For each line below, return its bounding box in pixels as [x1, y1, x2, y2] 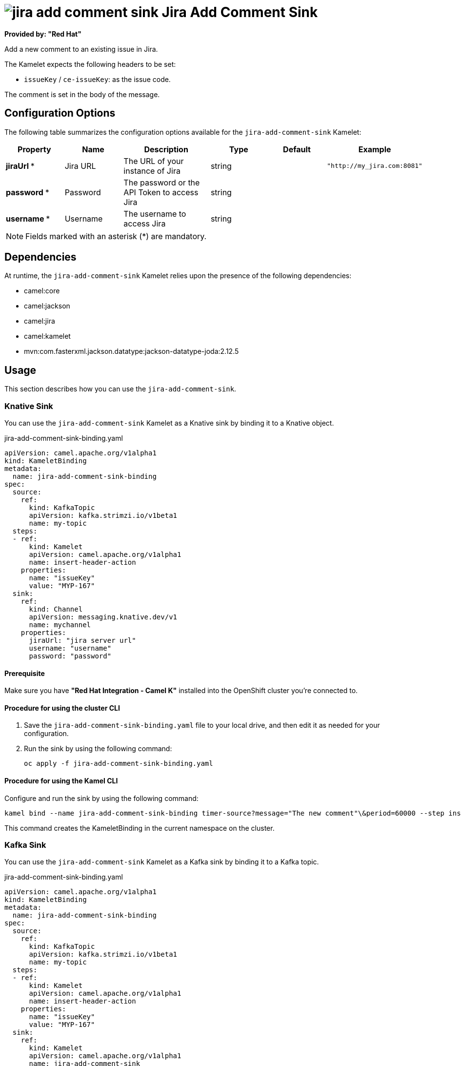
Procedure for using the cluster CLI [4, 703, 120, 712]
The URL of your [123, 156, 184, 166]
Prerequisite [4, 669, 45, 677]
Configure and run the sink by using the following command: [4, 794, 199, 802]
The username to [123, 208, 186, 219]
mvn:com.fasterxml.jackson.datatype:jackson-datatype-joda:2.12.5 [24, 347, 239, 356]
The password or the [123, 177, 200, 187]
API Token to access [123, 187, 199, 197]
